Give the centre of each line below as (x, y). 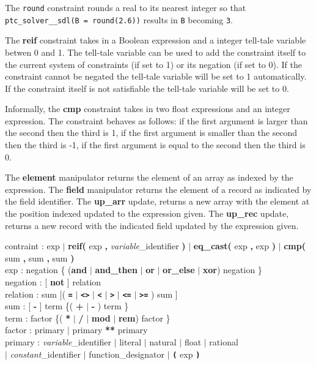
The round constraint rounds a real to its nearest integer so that (126, 7)
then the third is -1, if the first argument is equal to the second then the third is (155, 145)
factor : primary (35, 330)
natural (163, 342)
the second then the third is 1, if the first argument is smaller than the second (151, 133)
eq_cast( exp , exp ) (234, 246)
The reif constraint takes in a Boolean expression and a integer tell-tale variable (156, 40)
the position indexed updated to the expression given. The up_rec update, (147, 213)
